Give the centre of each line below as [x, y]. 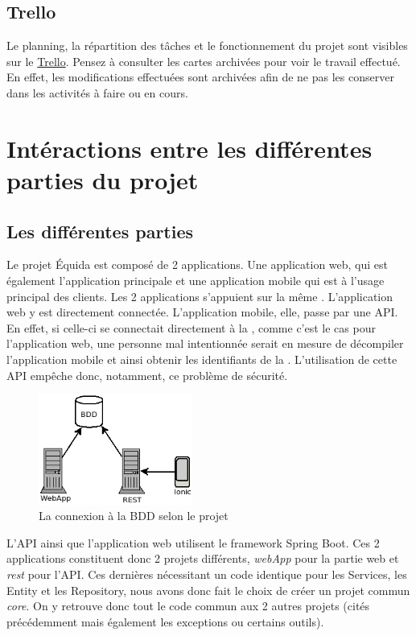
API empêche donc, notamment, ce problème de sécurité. [147, 375]
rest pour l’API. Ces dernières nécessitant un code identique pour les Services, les [207, 574]
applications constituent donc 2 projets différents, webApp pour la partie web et [203, 558]
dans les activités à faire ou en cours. [97, 92]
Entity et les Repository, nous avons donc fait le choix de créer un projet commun [208, 590]
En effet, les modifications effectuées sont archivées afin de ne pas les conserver [200, 77]
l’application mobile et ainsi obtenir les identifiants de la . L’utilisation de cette [202, 359]
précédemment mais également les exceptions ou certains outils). [165, 621]
